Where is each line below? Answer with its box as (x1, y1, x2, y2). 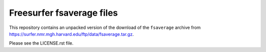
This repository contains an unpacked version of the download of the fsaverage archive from (9, 25, 201, 30)
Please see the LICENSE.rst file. (9, 40, 74, 46)
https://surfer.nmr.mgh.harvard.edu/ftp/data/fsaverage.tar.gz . (9, 31, 134, 37)
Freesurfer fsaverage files (9, 7, 118, 18)
